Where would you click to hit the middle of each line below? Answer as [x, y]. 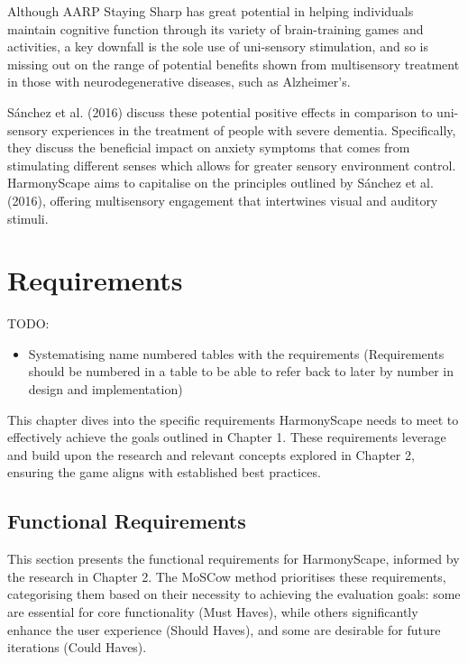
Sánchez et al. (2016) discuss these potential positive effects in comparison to [220, 111]
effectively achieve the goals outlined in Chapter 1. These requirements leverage [227, 437]
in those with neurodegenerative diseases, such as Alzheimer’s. [179, 82]
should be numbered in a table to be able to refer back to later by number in [241, 371]
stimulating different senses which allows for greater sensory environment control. [232, 165]
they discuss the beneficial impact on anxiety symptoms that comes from [209, 147]
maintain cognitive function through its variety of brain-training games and [216, 28]
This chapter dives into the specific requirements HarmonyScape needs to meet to [233, 419]
